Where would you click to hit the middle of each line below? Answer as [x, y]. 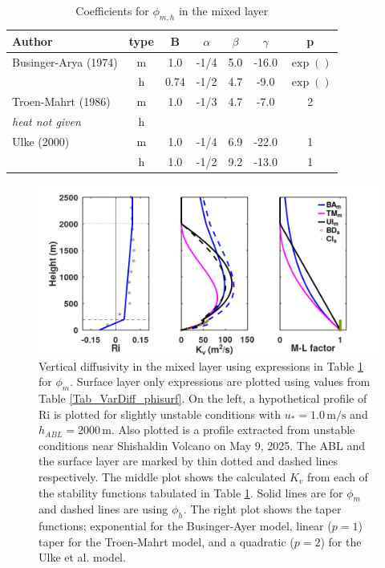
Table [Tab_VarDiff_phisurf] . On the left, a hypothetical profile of [203, 398]
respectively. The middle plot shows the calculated [162, 476]
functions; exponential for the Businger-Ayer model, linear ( [185, 526]
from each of [338, 476]
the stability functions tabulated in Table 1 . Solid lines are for [191, 492]
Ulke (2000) [41, 142]
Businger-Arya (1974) [65, 61]
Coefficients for [112, 10]
